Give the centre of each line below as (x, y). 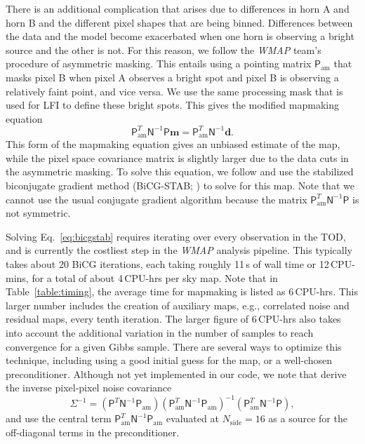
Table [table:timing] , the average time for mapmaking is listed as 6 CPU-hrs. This (182, 291)
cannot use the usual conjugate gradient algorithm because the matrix (157, 199)
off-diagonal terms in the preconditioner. (93, 432)
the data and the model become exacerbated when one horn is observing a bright (180, 36)
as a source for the (308, 418)
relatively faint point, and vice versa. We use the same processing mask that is (174, 91)
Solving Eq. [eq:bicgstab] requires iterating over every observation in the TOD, (176, 236)
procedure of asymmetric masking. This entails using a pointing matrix (159, 63)
